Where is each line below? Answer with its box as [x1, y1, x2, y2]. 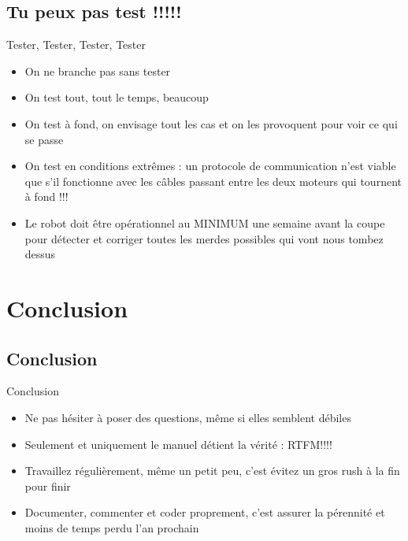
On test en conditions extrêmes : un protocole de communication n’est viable [24, 157, 396, 174]
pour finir [24, 477, 71, 494]
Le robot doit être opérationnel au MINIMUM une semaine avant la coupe [24, 214, 385, 231]
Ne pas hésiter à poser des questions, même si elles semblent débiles [24, 409, 351, 425]
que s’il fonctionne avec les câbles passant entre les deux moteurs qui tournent [24, 172, 402, 189]
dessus [24, 246, 56, 262]
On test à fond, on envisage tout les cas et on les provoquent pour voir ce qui [24, 115, 398, 132]
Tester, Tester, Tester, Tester [6, 36, 146, 53]
